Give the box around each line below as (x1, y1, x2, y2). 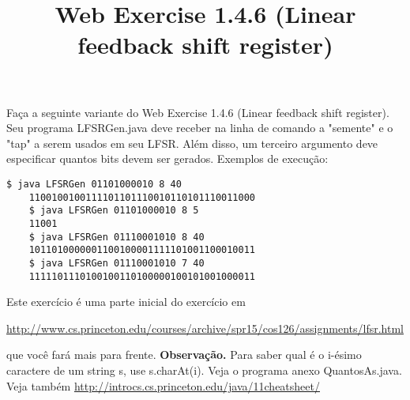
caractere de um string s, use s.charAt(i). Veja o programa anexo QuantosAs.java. (6, 361, 402, 378)
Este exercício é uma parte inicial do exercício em (6, 293, 246, 310)
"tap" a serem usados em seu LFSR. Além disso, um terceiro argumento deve (6, 134, 378, 151)
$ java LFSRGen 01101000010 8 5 (28, 205, 199, 217)
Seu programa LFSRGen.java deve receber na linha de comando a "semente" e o (6, 119, 393, 136)
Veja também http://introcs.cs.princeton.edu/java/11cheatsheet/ (6, 377, 320, 394)
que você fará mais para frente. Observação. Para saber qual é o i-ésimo (6, 346, 362, 363)
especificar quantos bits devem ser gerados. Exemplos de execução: (6, 150, 329, 167)
